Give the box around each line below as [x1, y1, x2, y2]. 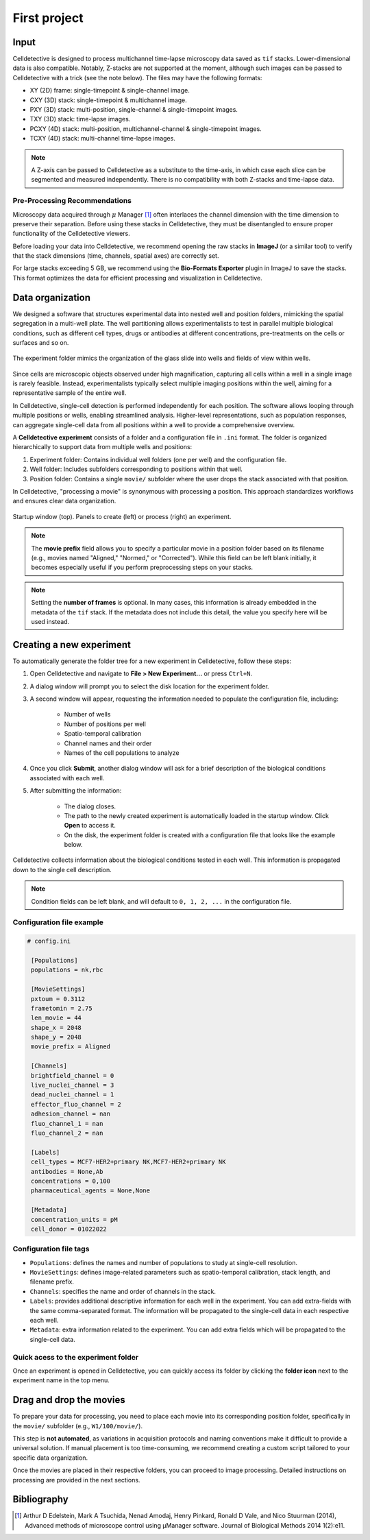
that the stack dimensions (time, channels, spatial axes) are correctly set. [12, 252, 219, 260]
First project [12, 10, 84, 25]
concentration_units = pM [31, 1216, 118, 1223]
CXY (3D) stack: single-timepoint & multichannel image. [29, 96, 188, 104]
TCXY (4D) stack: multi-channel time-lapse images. [29, 134, 176, 143]
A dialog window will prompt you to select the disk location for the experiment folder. [29, 682, 270, 690]
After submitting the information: [29, 786, 122, 795]
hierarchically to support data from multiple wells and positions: [12, 443, 193, 451]
